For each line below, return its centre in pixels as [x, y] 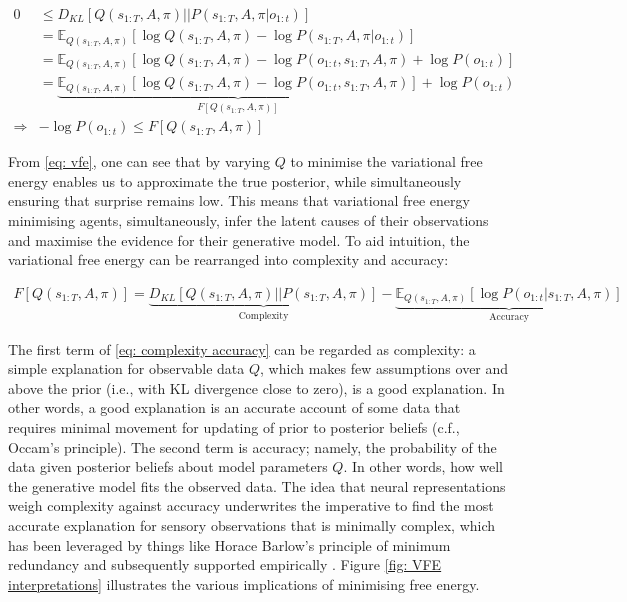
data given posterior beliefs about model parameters [168, 466]
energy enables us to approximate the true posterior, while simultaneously [235, 180]
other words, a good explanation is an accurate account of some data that [234, 407]
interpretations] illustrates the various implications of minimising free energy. [244, 583]
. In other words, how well [423, 466]
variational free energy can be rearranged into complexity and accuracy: [228, 259]
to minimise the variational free [386, 161]
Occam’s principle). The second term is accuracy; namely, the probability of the [252, 446]
